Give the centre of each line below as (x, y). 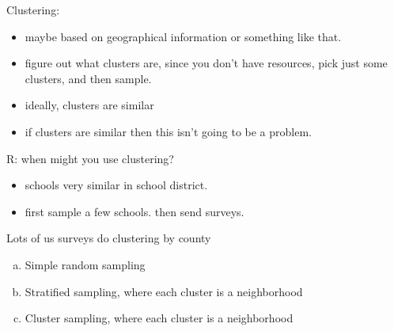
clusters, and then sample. (88, 78)
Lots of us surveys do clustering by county (109, 238)
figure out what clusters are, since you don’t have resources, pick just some (206, 63)
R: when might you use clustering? (90, 158)
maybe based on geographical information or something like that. (183, 36)
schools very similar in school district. (116, 185)
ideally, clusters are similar (89, 105)
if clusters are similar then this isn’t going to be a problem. (169, 131)
